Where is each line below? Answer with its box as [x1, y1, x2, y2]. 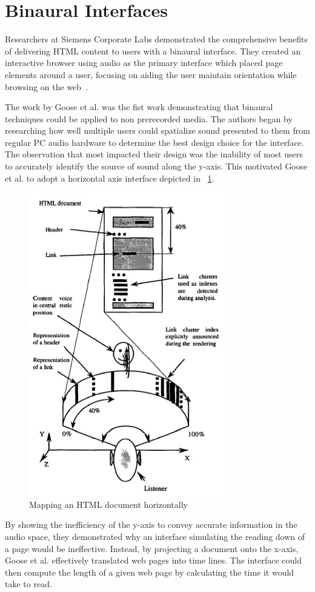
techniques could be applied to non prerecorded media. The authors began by [5, 112, 293, 125]
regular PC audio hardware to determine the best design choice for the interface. [5, 136, 304, 148]
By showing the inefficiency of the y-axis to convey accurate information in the [5, 518, 297, 531]
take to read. [5, 577, 52, 590]
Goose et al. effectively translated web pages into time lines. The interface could [5, 554, 302, 567]
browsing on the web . [5, 80, 88, 93]
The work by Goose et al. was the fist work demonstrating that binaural [5, 100, 273, 113]
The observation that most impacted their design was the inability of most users [5, 148, 303, 160]
